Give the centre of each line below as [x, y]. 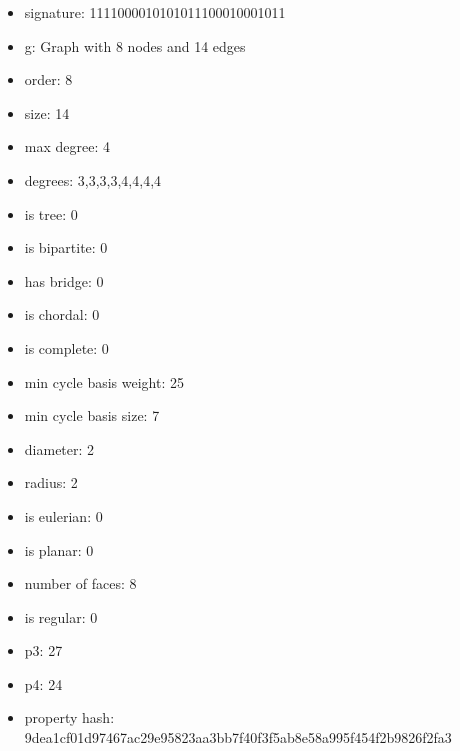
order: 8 [48, 79]
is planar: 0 [59, 549]
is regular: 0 [61, 616]
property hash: [69, 717]
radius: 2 [51, 482]
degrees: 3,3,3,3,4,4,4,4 [93, 179]
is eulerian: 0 [63, 515]
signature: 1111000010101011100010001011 [155, 12]
